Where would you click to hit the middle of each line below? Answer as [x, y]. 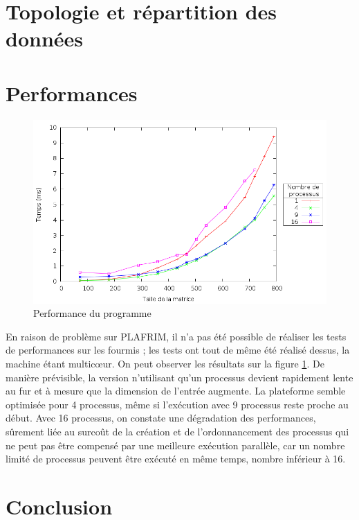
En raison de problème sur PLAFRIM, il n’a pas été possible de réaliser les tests [176, 336]
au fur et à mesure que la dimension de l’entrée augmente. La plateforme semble [176, 391]
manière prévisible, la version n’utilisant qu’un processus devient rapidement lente [179, 377]
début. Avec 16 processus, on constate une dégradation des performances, [161, 418]
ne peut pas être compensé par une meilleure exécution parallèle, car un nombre [175, 445]
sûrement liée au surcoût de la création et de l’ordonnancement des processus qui [177, 432]
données [45, 38]
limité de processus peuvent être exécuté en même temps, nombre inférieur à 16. [176, 459]
